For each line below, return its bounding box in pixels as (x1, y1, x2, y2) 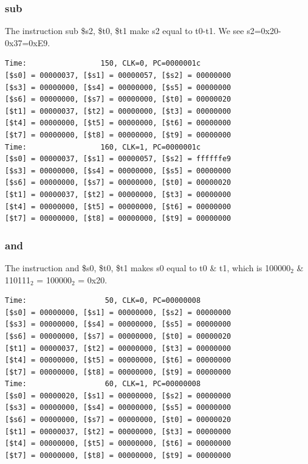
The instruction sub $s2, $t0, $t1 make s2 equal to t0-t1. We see (5, 24, 244, 37)
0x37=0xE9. (5, 36, 50, 49)
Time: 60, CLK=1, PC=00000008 (5, 379, 201, 389)
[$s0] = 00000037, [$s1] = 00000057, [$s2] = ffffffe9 (5, 154, 231, 164)
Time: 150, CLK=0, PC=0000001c (5, 59, 201, 68)
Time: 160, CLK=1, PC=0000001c (5, 142, 201, 151)
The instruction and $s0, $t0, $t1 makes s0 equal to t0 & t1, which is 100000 (5, 261, 291, 274)
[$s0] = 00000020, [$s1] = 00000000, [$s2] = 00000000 (5, 391, 231, 400)
